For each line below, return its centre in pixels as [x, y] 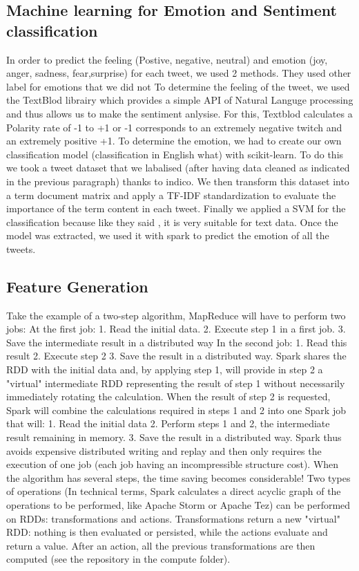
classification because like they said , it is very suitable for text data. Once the [172, 222]
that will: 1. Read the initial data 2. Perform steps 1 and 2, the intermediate [168, 423]
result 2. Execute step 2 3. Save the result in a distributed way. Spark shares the [176, 356]
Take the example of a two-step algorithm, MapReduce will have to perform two [176, 315]
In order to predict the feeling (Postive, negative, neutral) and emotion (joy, [167, 59]
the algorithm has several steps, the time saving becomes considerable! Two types [178, 477]
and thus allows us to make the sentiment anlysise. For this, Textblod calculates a [179, 113]
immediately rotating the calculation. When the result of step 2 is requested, [168, 396]
